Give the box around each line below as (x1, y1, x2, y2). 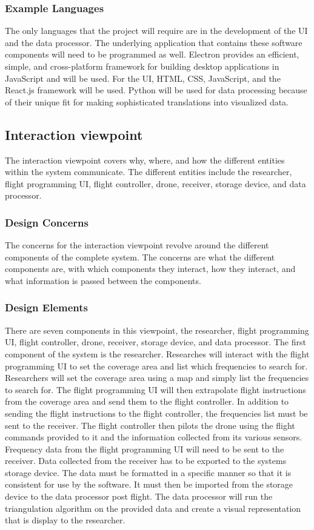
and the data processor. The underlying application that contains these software (5, 36, 302, 48)
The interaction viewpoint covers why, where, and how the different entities (5, 153, 285, 166)
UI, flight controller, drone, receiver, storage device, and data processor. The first (5, 336, 306, 348)
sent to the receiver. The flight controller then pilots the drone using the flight (5, 419, 295, 431)
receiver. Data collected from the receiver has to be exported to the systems (5, 454, 287, 467)
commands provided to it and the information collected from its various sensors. (5, 431, 302, 443)
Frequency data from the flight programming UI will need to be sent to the (5, 442, 284, 455)
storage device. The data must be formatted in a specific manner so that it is (5, 466, 292, 479)
